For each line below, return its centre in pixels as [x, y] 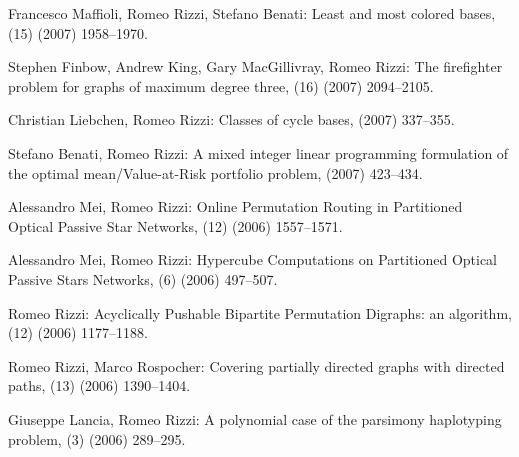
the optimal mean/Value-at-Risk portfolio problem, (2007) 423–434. [215, 172]
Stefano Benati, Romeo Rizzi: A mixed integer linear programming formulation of [258, 152]
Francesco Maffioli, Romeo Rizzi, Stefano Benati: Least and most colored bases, [252, 13]
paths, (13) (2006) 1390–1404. [99, 385]
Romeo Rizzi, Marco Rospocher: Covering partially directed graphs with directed [256, 365]
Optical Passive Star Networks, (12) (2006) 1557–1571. [175, 225]
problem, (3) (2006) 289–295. [97, 438]
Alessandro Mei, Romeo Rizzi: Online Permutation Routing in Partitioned [235, 206]
